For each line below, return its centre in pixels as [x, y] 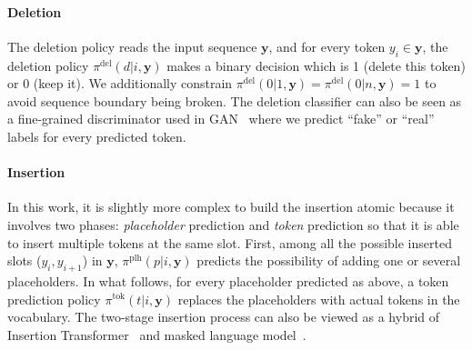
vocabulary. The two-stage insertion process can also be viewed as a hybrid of [224, 317]
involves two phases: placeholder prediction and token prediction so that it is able [233, 224]
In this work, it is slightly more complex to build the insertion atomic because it [231, 207]
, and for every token [327, 46]
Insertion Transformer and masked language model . [157, 334]
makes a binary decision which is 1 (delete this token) [316, 65]
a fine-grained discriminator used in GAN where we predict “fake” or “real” [221, 119]
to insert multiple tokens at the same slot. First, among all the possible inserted [230, 242]
